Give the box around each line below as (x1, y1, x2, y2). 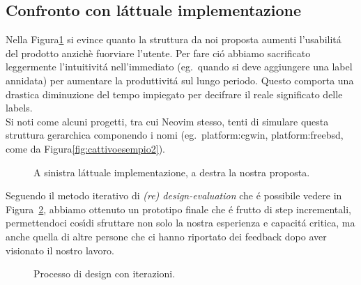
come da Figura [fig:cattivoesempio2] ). (6, 141, 165, 155)
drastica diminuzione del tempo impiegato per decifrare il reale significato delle (6, 86, 343, 101)
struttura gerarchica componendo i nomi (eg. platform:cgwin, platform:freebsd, (6, 128, 344, 142)
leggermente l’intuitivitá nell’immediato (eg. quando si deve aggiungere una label (6, 59, 353, 74)
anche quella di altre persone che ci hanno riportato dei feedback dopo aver (6, 229, 327, 243)
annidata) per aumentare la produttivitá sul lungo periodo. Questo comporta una (6, 72, 354, 87)
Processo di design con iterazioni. (33, 266, 176, 281)
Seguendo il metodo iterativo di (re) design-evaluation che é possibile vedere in (6, 188, 342, 203)
